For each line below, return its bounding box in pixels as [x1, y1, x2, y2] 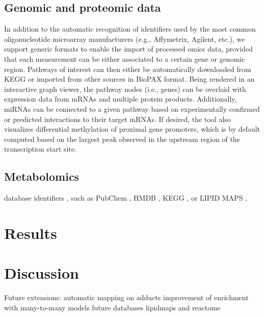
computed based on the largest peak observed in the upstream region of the [4, 133, 240, 144]
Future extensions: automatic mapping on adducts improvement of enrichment [4, 292, 249, 303]
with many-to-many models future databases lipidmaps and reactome [4, 302, 221, 312]
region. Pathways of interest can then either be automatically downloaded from [4, 63, 251, 74]
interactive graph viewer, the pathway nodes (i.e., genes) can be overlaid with [4, 83, 246, 94]
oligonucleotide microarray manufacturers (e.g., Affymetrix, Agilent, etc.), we [4, 33, 245, 44]
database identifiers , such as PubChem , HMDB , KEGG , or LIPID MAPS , [4, 192, 248, 203]
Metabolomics [4, 168, 80, 184]
